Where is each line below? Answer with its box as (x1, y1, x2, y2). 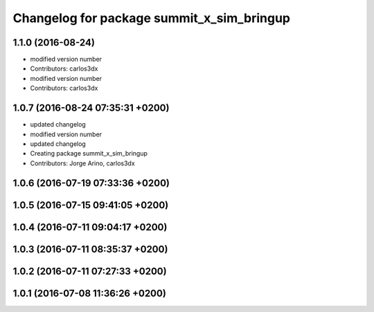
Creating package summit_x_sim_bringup (30, 149, 148, 158)
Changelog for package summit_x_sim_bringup (12, 10, 291, 26)
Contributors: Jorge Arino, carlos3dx (30, 159, 135, 167)
